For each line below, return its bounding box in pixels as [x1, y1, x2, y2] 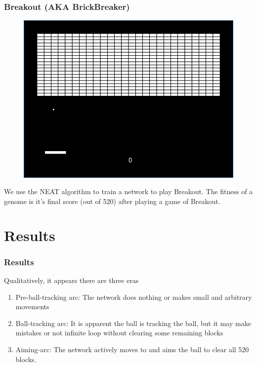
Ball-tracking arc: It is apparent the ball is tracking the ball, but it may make [15, 318, 251, 328]
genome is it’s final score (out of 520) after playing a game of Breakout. [4, 196, 220, 206]
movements [15, 301, 49, 312]
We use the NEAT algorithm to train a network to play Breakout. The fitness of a [4, 186, 253, 197]
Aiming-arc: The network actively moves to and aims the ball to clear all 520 [15, 344, 249, 355]
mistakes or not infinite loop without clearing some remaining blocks [15, 327, 223, 338]
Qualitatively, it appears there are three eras [4, 275, 139, 285]
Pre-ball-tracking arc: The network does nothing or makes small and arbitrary [15, 291, 252, 302]
